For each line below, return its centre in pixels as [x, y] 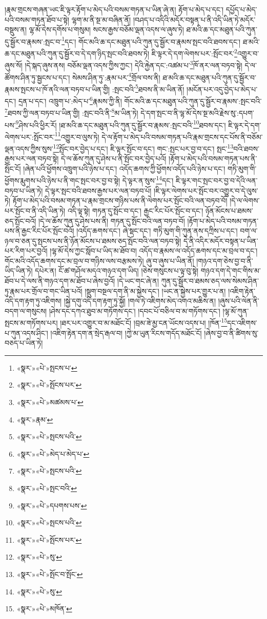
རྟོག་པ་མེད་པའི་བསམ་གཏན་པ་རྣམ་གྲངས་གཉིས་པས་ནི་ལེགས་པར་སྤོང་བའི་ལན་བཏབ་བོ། [120, 200]
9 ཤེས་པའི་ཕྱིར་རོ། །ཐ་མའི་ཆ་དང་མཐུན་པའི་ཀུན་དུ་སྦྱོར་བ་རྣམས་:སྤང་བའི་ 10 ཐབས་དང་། [121, 124]
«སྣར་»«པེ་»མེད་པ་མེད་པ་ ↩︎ [53, 453]
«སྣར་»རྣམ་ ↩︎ [35, 419]
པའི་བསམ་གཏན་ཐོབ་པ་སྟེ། [37, 19]
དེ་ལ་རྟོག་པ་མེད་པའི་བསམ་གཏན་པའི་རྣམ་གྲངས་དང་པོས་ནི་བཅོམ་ [182, 136]
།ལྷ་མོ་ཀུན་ [236, 311]
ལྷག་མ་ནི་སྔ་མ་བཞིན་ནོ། [101, 19]
